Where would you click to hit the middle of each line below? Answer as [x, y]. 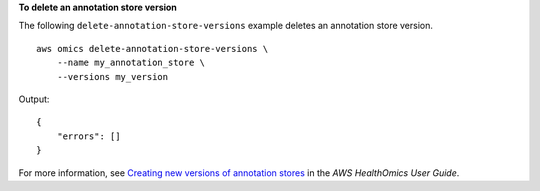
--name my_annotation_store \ [130, 63]
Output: [34, 99]
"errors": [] [88, 136]
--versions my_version [112, 76]
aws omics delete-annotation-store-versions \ [152, 48]
